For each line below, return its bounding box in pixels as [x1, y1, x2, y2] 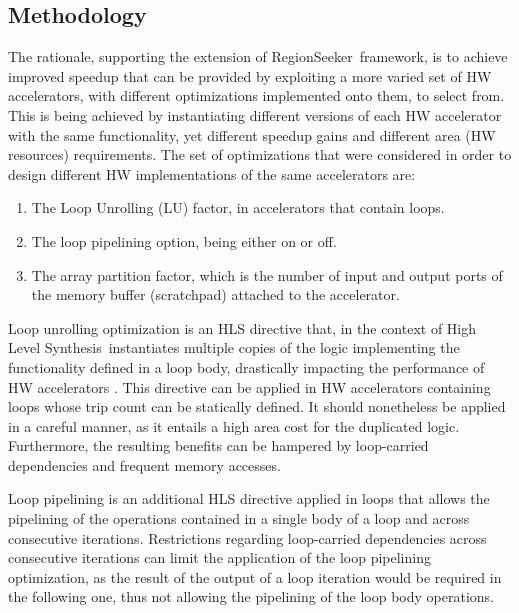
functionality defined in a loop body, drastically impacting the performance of [8, 356, 485, 377]
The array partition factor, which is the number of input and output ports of [31, 264, 503, 285]
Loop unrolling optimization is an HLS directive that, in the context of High [8, 317, 477, 338]
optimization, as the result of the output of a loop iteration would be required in [8, 566, 502, 587]
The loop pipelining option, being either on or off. [31, 230, 337, 251]
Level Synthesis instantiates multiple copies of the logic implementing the [8, 337, 460, 358]
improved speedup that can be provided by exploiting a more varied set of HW [8, 65, 492, 86]
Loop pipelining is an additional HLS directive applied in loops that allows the [8, 488, 490, 509]
